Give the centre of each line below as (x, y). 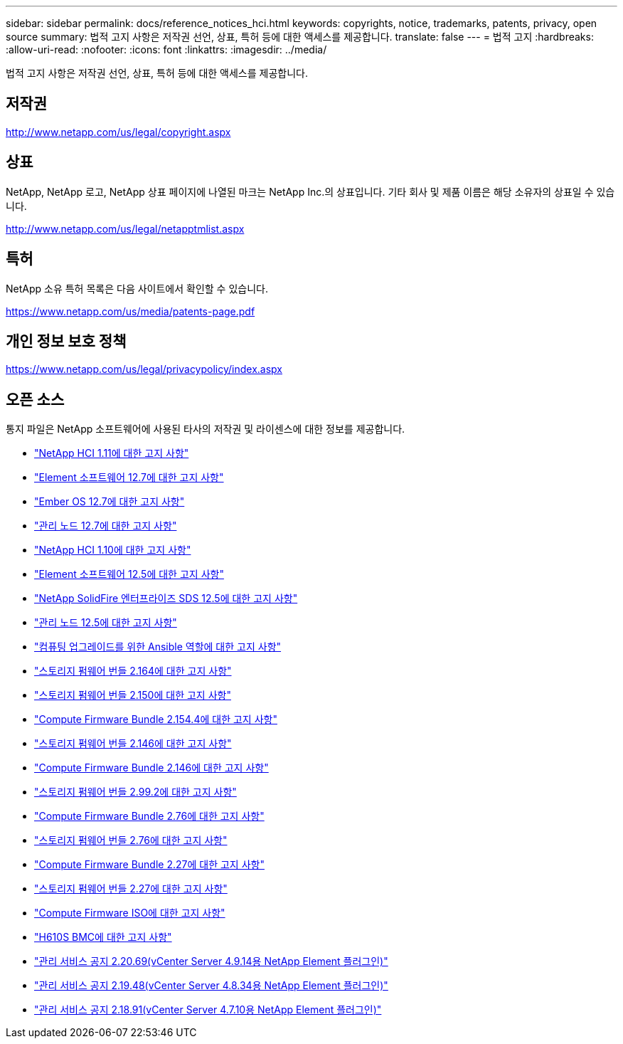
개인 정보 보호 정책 (66, 341)
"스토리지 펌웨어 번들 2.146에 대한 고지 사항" (133, 744)
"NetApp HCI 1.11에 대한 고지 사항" (112, 453)
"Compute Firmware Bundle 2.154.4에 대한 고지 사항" (156, 719)
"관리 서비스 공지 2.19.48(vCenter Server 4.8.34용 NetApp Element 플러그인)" (211, 986)
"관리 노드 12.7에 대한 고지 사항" (106, 526)
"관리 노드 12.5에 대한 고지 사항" (106, 623)
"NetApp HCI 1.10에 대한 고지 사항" (113, 550)
